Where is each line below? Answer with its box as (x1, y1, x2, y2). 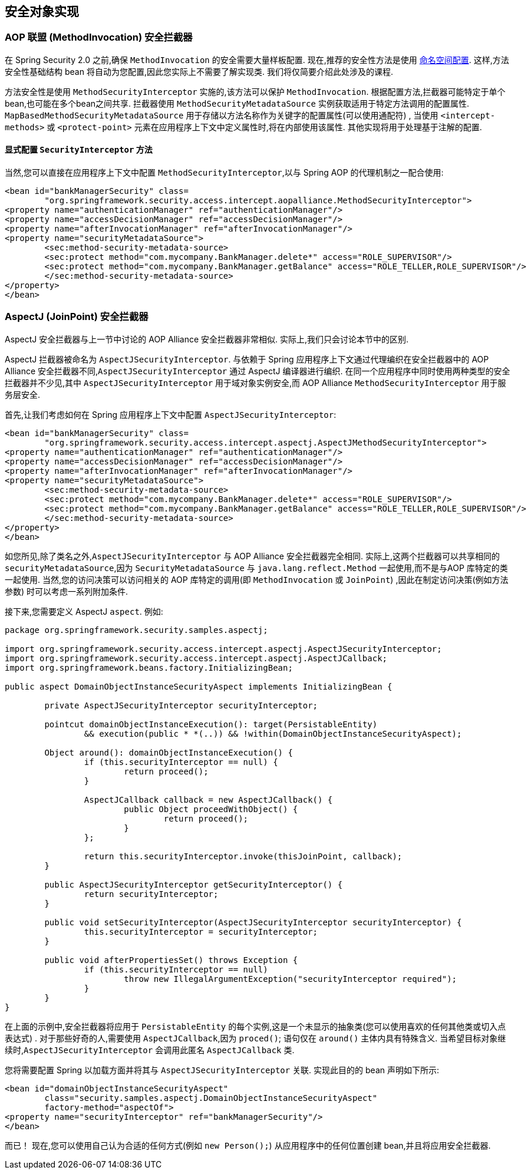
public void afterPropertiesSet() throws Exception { (44, 955, 298, 965)
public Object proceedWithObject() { (124, 804, 298, 814)
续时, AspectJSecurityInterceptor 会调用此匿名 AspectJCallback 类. (5, 1044, 295, 1055)
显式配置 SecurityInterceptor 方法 (5, 144, 153, 155)
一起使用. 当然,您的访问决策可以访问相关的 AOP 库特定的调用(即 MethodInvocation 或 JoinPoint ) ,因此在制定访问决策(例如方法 (5, 574, 509, 585)
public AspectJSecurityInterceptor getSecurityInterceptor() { (44, 879, 343, 889)
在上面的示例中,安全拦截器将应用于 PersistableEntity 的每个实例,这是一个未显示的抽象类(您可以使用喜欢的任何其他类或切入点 (5, 1021, 506, 1031)
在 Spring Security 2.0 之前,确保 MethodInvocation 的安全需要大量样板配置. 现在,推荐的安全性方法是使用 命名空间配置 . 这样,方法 (5, 54, 509, 65)
